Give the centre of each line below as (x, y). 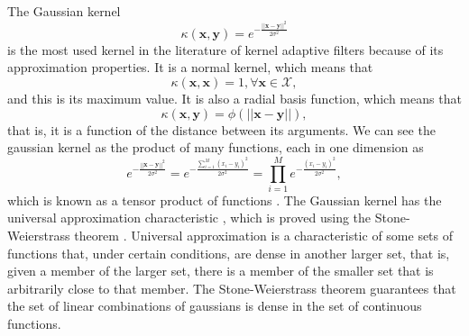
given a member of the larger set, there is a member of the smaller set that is (221, 271)
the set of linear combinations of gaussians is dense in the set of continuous (215, 306)
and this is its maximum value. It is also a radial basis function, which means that (234, 98)
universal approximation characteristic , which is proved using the (189, 218)
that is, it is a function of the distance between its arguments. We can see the (221, 129)
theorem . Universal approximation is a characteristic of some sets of (264, 236)
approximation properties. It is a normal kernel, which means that (190, 67)
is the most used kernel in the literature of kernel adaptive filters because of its (225, 49)
